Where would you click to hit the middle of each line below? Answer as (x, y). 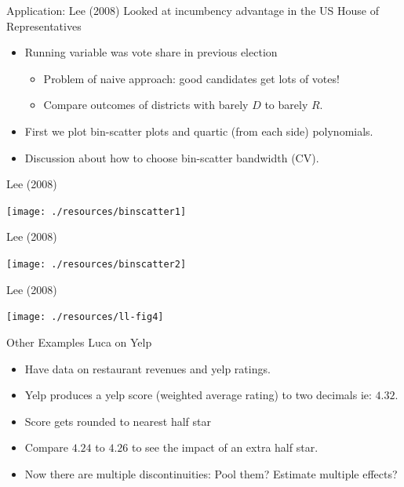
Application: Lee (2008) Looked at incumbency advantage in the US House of (193, 10)
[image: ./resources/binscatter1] (96, 211)
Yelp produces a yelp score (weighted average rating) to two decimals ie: (198, 395)
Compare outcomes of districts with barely (146, 105)
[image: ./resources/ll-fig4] (85, 317)
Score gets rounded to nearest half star (118, 421)
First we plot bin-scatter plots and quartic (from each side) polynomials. (199, 131)
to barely (286, 105)
